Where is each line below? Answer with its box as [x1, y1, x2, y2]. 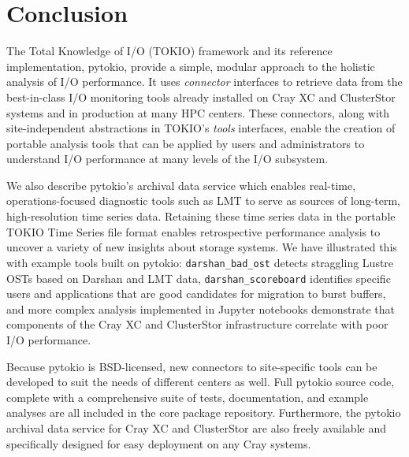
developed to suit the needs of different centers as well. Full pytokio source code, [6, 373, 395, 390]
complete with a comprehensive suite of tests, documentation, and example [6, 388, 369, 405]
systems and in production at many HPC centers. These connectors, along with [6, 104, 390, 121]
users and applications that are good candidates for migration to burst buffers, [6, 285, 386, 302]
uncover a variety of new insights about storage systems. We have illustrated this [6, 239, 397, 255]
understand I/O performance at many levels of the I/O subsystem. [6, 150, 329, 167]
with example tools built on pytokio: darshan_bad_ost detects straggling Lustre [6, 254, 394, 270]
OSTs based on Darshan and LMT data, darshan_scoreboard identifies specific [6, 269, 391, 286]
